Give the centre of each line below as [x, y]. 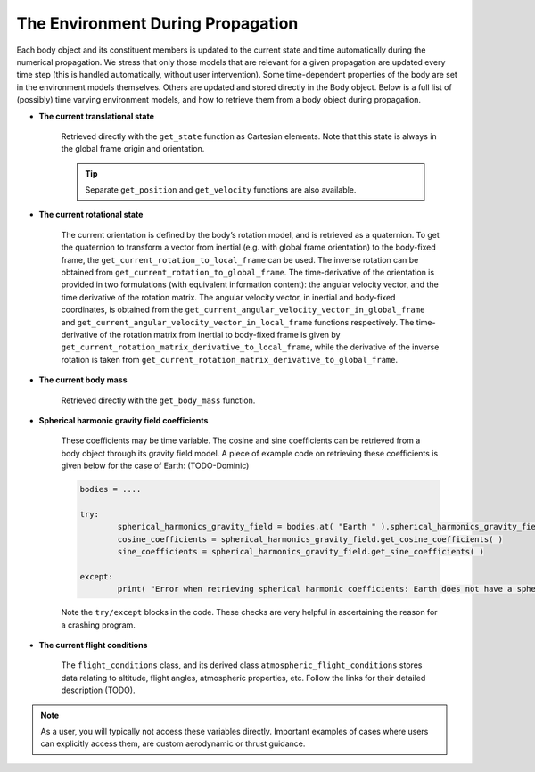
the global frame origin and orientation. [133, 149]
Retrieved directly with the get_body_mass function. [158, 400]
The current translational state [97, 116]
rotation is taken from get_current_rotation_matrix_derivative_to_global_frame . [230, 359]
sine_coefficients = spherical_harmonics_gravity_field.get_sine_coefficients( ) [301, 552]
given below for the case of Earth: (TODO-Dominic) [155, 466]
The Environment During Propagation [157, 23]
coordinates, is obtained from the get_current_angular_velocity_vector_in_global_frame [243, 310]
